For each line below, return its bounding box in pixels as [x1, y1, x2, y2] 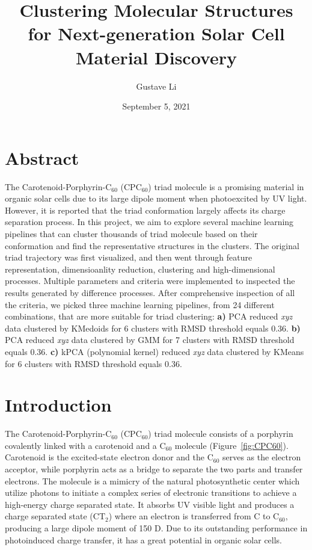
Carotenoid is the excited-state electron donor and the [5, 451, 204, 463]
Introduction [5, 392, 112, 417]
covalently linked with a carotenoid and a [5, 439, 157, 451]
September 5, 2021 [122, 100, 191, 113]
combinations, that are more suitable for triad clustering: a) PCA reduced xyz [5, 310, 293, 323]
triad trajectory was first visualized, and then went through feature [5, 251, 252, 264]
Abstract [5, 145, 79, 170]
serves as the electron [222, 451, 301, 463]
